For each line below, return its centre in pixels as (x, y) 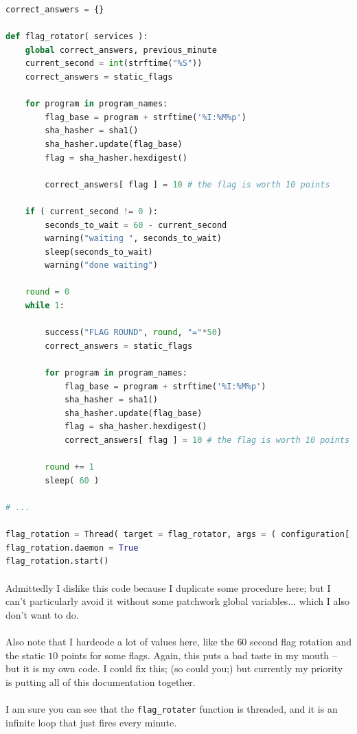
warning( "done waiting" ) (101, 265)
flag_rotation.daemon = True (72, 548)
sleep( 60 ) (72, 480)
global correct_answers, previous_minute (121, 50)
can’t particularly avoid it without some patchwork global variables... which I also (177, 601)
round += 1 (69, 467)
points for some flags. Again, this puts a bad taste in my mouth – (199, 655)
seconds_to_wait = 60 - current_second (136, 225)
